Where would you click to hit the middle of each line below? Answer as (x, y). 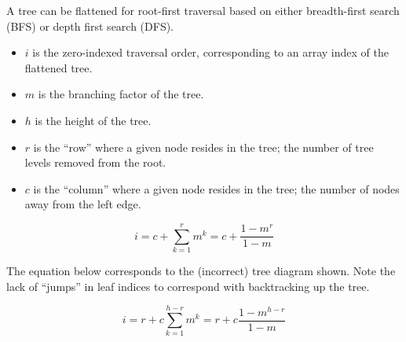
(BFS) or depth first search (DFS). (90, 26)
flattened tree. (59, 67)
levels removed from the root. (95, 162)
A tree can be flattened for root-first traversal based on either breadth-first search (203, 10)
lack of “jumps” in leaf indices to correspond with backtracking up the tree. (188, 286)
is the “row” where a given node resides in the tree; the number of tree (203, 147)
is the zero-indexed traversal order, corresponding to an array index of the (210, 52)
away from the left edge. (83, 204)
